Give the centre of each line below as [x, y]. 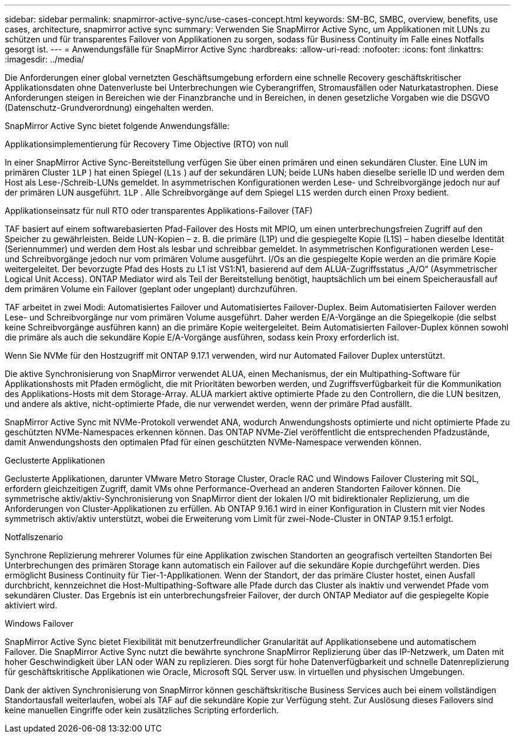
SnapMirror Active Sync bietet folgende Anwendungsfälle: [117, 126]
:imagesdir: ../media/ [45, 59]
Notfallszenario [34, 537]
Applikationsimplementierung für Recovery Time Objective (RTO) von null [147, 144]
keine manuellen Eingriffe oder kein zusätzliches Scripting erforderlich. [142, 710]
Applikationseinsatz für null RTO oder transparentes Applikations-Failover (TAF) [159, 211]
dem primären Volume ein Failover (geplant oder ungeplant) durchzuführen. [151, 289]
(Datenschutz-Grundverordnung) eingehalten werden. [109, 107]
